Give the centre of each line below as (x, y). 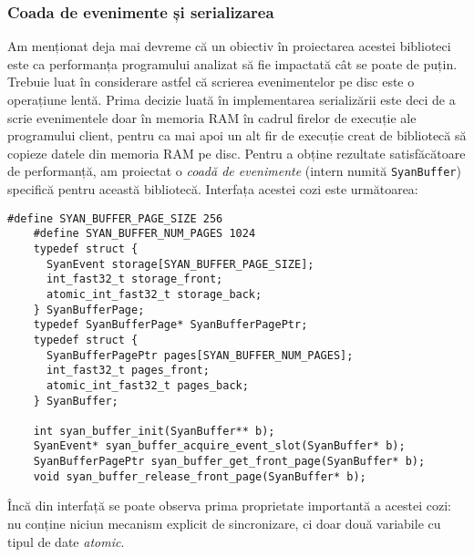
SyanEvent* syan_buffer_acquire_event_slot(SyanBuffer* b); (219, 446)
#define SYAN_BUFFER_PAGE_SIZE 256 (115, 218)
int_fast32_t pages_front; (128, 371)
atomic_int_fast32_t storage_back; (154, 294)
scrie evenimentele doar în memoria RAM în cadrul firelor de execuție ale (212, 117)
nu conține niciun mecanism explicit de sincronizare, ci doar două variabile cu (224, 524)
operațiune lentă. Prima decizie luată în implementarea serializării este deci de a (232, 99)
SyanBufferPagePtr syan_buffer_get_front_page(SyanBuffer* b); (229, 462)
